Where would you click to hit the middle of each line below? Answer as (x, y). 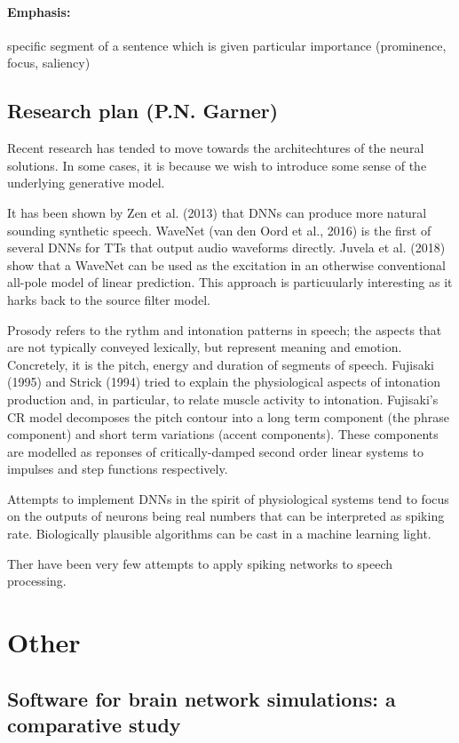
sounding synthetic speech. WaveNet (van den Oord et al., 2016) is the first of (219, 230)
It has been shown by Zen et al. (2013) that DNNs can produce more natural (217, 212)
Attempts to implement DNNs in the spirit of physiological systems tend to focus (228, 498)
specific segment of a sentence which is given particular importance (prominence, (227, 45)
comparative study (94, 724)
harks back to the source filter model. (109, 299)
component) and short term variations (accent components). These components (223, 434)
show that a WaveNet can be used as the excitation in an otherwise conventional (226, 264)
